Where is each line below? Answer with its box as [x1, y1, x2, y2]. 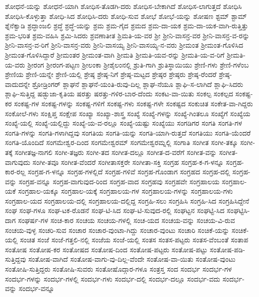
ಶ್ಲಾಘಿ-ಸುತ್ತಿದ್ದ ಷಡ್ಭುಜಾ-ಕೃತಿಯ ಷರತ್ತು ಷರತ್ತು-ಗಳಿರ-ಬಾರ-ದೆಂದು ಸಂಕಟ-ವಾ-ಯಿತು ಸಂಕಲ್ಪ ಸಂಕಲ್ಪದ [5, 88, 233, 99]
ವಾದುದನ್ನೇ [5, 78, 30, 89]
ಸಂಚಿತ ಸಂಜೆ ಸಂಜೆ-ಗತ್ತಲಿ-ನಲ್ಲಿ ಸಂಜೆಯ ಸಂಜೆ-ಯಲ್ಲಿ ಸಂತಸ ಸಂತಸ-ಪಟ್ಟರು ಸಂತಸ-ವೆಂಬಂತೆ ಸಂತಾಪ [20, 234, 249, 245]
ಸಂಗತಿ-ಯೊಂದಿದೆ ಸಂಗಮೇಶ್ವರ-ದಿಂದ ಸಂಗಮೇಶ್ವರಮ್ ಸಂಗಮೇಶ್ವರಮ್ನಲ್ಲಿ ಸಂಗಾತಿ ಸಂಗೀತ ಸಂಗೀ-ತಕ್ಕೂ [5, 137, 238, 148]
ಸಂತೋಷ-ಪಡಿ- [209, 244, 246, 254]
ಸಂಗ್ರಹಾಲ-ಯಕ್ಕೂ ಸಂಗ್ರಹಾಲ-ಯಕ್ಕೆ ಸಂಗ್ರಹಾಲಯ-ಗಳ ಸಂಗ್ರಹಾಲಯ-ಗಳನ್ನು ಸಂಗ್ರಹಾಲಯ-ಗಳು [18, 186, 233, 196]
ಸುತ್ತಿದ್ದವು [5, 254, 26, 264]
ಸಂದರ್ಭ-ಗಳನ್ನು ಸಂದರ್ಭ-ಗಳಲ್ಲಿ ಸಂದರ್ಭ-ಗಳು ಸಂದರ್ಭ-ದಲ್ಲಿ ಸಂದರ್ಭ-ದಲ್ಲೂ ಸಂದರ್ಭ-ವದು [5, 273, 220, 284]
